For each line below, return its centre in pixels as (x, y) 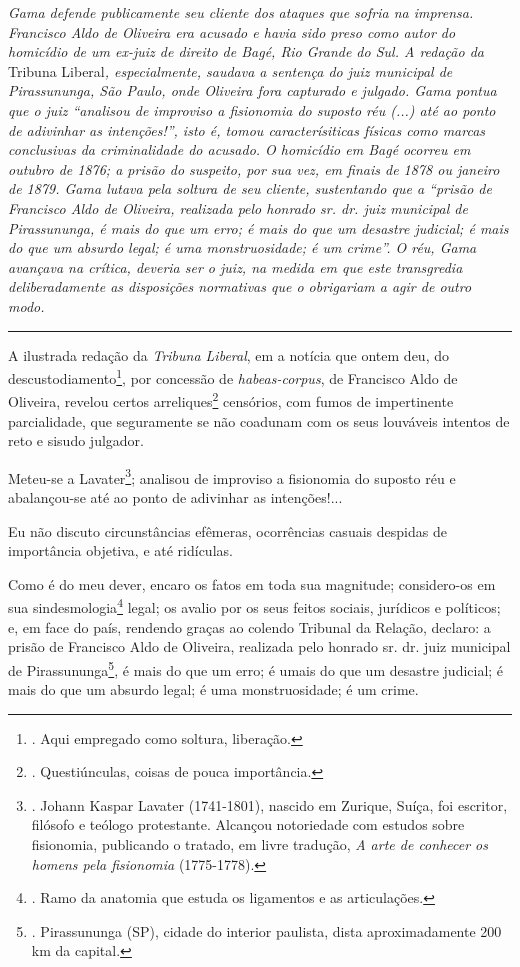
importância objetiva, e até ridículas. (120, 550)
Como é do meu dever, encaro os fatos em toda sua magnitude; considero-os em (252, 583)
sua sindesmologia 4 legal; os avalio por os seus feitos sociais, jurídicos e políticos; (254, 606)
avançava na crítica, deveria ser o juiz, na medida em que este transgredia (235, 266)
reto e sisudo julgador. (76, 440)
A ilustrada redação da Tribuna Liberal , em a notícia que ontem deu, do (228, 354)
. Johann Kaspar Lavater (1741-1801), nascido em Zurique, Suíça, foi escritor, (269, 804)
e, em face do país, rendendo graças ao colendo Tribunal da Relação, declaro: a (249, 626)
